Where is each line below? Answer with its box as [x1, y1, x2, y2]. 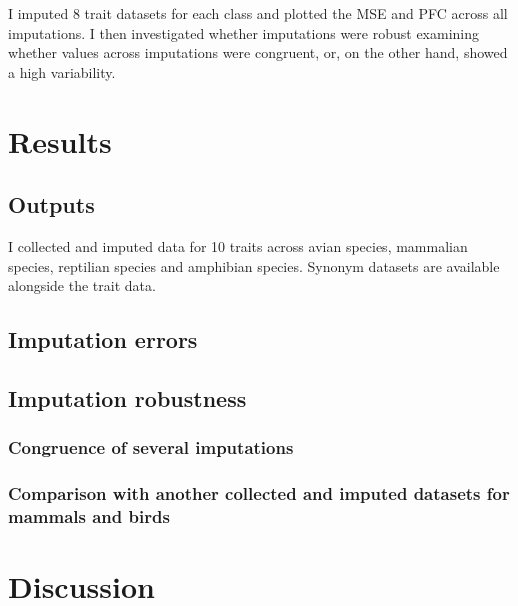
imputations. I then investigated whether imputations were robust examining [8, 22, 480, 43]
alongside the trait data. [8, 275, 156, 296]
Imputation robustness [8, 382, 247, 413]
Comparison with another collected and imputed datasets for [8, 481, 510, 506]
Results [8, 120, 112, 161]
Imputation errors [8, 324, 198, 355]
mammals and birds [8, 503, 170, 528]
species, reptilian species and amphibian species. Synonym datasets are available [8, 255, 500, 276]
